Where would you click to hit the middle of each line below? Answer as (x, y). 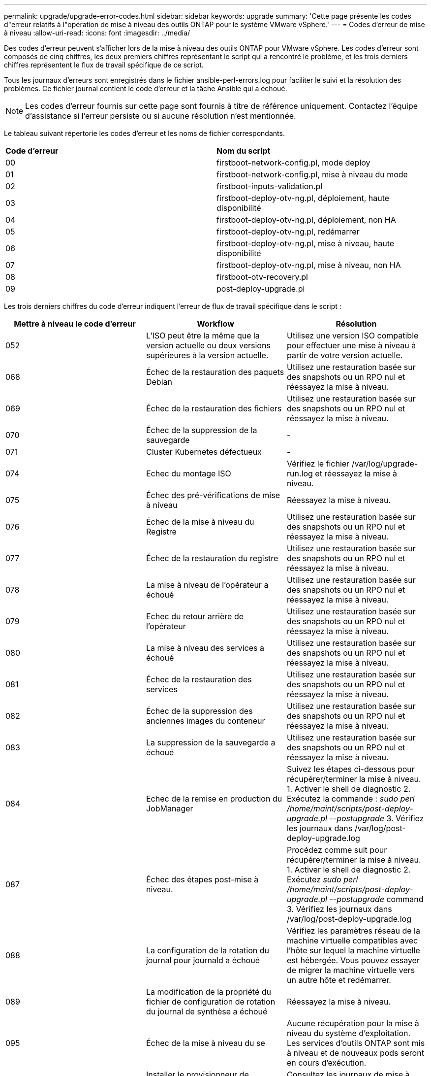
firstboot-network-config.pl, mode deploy (293, 163)
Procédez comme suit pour (337, 850)
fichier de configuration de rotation (211, 1002)
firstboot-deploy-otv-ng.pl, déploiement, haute (303, 198)
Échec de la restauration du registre (212, 558)
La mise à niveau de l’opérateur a (207, 585)
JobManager (169, 808)
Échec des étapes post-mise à (202, 879)
